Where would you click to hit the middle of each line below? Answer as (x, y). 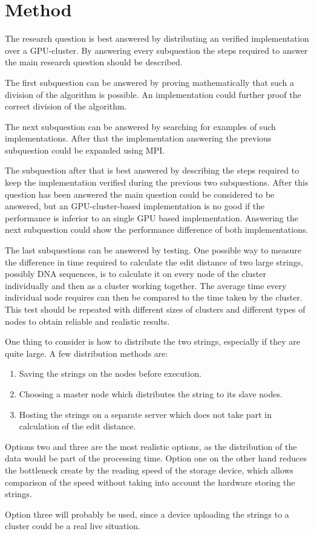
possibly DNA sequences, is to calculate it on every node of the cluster (136, 274)
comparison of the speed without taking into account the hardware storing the (150, 482)
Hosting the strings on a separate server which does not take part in (145, 414)
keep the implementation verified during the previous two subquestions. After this (157, 182)
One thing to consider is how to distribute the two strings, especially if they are (152, 341)
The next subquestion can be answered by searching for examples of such (140, 126)
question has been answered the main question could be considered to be (140, 194)
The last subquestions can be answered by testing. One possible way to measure (153, 250)
